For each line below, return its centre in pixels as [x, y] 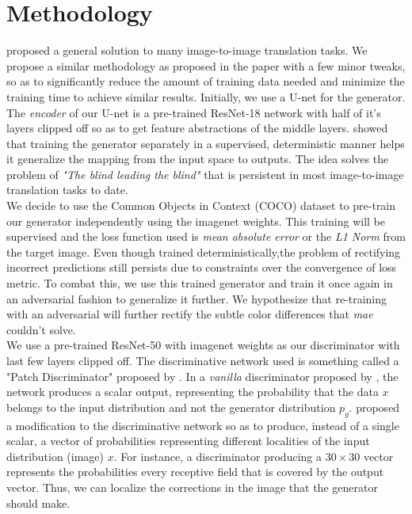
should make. [38, 503]
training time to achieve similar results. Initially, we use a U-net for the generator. [206, 96]
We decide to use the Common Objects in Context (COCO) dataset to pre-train [201, 206]
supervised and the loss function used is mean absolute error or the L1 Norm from [206, 236]
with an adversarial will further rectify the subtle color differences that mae [190, 314]
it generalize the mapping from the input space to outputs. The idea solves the [198, 159]
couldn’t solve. [41, 329]
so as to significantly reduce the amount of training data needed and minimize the [206, 81]
